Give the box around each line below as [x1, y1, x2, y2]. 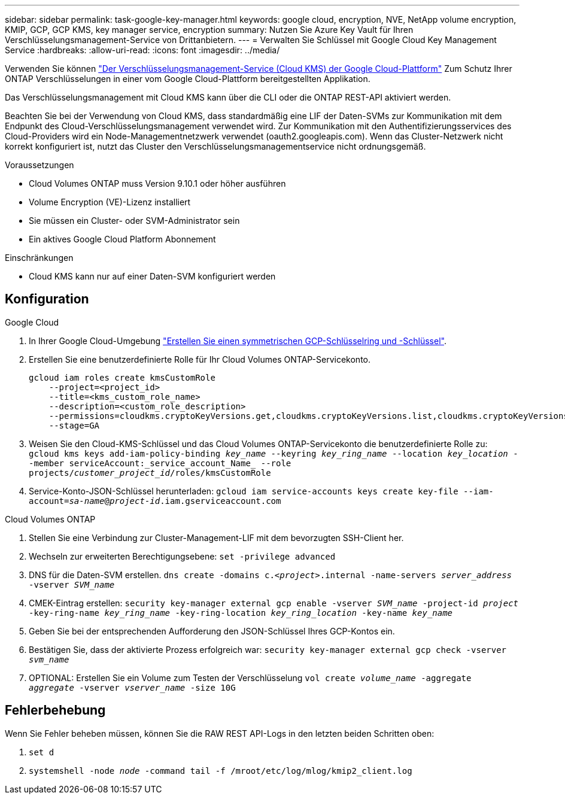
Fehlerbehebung [5, 703, 106, 718]
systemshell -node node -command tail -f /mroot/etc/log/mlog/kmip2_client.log [29, 765, 412, 776]
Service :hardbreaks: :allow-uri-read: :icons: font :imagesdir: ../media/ [5, 45, 280, 55]
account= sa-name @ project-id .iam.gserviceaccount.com [29, 496, 281, 506]
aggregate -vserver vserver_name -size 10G [29, 682, 236, 692]
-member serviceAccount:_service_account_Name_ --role [29, 458, 291, 468]
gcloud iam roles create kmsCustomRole [29, 372, 215, 382]
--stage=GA [48, 420, 100, 430]
